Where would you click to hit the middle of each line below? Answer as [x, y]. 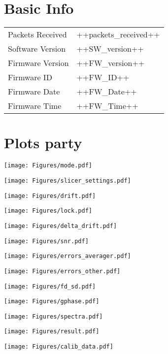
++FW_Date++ [107, 92]
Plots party [43, 143]
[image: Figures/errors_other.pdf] [62, 271]
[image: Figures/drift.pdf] [50, 196]
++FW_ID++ [103, 77]
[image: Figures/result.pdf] [52, 332]
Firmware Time [35, 106]
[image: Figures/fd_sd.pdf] [50, 286]
